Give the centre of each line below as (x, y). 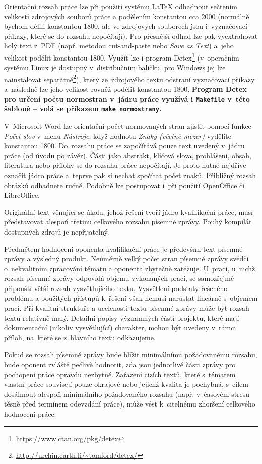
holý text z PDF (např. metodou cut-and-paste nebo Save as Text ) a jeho (119, 46)
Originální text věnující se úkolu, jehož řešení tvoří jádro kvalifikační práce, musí (128, 212)
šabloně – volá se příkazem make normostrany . (83, 109)
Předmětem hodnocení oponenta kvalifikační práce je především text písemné (123, 248)
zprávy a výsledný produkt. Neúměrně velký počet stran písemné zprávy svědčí (126, 258)
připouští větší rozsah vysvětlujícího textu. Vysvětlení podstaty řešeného (116, 288)
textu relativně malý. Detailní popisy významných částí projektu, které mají (122, 317)
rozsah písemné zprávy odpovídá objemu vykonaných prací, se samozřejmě (119, 278)
